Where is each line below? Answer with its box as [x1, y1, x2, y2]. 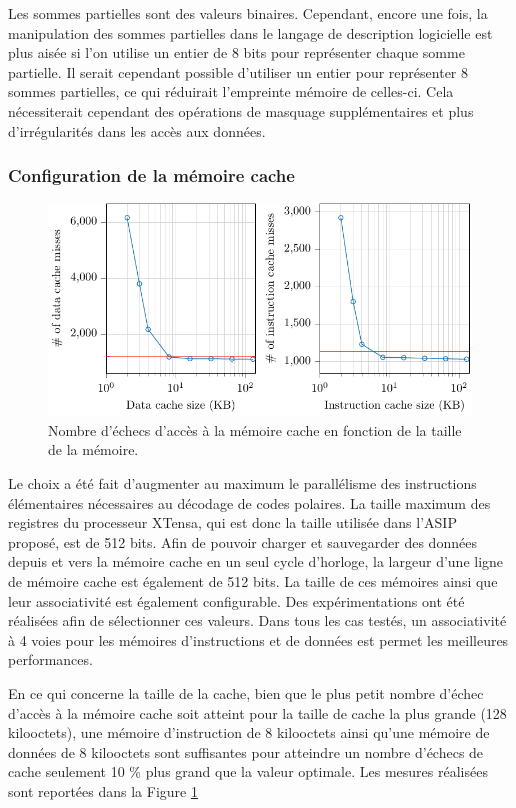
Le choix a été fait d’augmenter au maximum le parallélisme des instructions [8, 473, 477, 493]
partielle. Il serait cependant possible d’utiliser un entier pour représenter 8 [8, 61, 468, 82]
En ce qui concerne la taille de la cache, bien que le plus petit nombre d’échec [8, 682, 484, 703]
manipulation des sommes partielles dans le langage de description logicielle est [8, 22, 493, 43]
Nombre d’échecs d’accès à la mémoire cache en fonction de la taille [48, 419, 462, 440]
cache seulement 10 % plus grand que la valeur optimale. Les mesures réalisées [8, 761, 488, 782]
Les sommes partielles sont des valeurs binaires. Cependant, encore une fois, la [8, 3, 488, 23]
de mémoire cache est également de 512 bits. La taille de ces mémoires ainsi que [8, 570, 498, 591]
